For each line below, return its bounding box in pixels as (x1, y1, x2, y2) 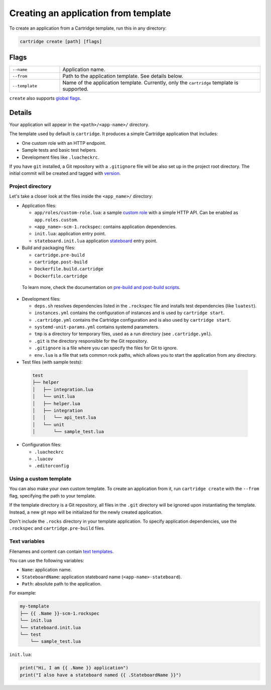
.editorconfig (34, 463, 69, 469)
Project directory (9, 183, 52, 190)
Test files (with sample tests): (22, 359, 83, 365)
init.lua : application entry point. (34, 231, 106, 237)
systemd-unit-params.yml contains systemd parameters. (34, 324, 160, 330)
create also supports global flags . (9, 95, 81, 102)
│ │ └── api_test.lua (32, 415, 96, 421)
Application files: (22, 203, 57, 209)
